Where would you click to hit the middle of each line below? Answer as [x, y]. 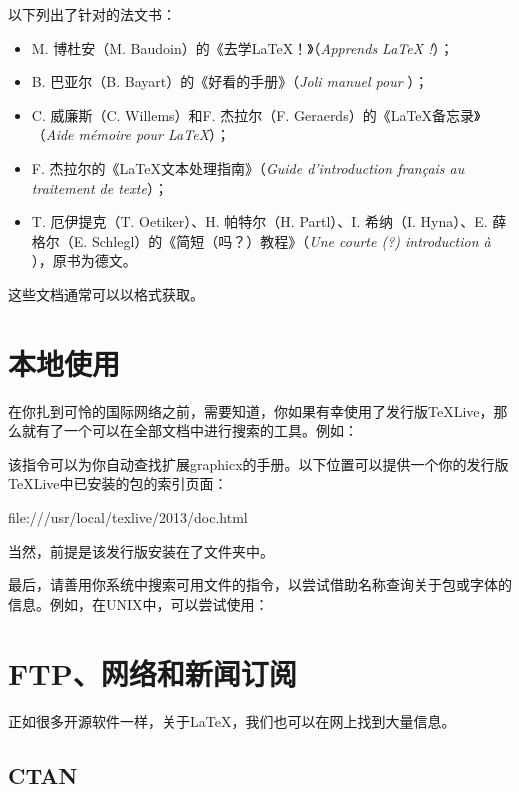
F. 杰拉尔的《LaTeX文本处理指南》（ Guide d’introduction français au [248, 167]
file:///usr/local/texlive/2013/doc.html [128, 517]
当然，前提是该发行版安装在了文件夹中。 [141, 550]
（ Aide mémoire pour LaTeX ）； [131, 134]
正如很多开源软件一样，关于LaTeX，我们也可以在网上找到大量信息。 [232, 720]
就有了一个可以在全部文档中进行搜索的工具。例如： [189, 430]
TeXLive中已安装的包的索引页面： [118, 483]
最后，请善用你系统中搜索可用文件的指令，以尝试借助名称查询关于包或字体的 [260, 584]
